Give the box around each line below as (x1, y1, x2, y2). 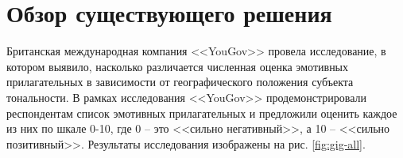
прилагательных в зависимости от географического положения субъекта (6, 73, 354, 90)
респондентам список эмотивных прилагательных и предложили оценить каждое (6, 104, 397, 121)
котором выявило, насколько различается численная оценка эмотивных (6, 58, 349, 74)
